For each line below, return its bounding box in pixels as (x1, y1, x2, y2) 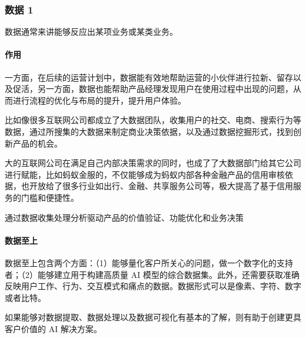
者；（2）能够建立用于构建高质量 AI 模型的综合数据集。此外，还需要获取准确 (5, 268, 300, 280)
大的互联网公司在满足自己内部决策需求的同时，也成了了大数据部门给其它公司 (5, 157, 301, 169)
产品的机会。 (12, 137, 62, 149)
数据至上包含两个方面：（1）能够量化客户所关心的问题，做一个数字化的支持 (5, 256, 293, 269)
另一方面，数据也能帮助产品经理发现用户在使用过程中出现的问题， (37, 82, 293, 95)
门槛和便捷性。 (21, 191, 79, 203)
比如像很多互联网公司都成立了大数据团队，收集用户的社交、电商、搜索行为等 (5, 114, 301, 126)
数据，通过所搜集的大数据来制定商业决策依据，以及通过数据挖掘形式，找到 (5, 125, 293, 137)
